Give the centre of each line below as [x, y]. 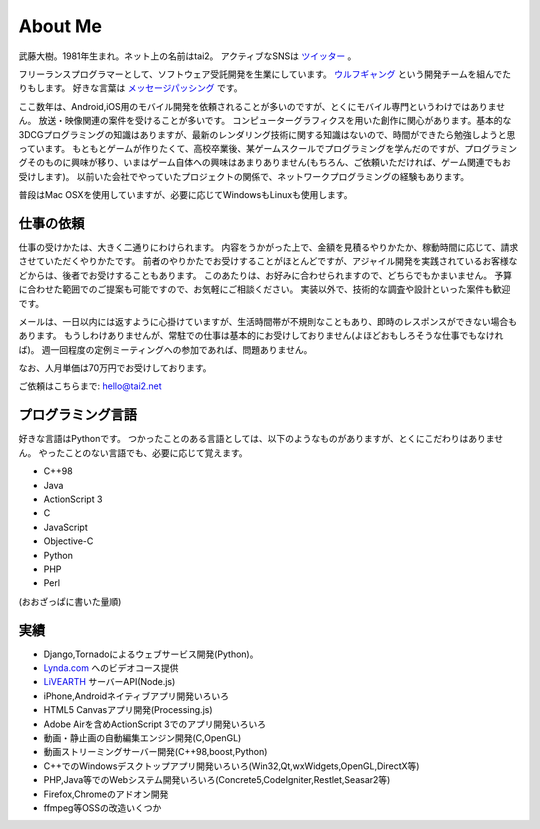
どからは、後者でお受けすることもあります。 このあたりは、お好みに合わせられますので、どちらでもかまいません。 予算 [265, 275]
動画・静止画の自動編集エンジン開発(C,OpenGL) [142, 737]
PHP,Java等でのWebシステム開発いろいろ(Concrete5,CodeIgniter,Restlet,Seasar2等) [217, 780]
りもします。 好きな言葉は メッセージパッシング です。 [130, 88]
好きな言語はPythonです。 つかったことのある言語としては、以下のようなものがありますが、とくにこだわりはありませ [261, 439]
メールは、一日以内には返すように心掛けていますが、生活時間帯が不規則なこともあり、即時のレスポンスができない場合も [267, 321]
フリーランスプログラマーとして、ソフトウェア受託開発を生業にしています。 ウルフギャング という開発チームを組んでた [265, 74]
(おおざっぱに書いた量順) [70, 601]
